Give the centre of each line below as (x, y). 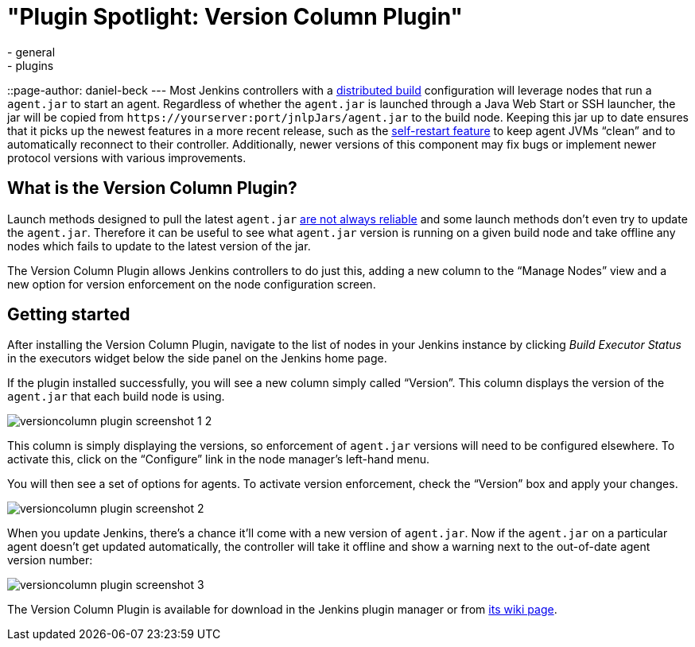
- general (31, 52)
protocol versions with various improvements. (127, 157)
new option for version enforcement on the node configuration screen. (192, 284)
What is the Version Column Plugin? (152, 188)
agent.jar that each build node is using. (116, 397)
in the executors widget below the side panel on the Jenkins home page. (197, 358)
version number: (50, 560)
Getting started (69, 315)
